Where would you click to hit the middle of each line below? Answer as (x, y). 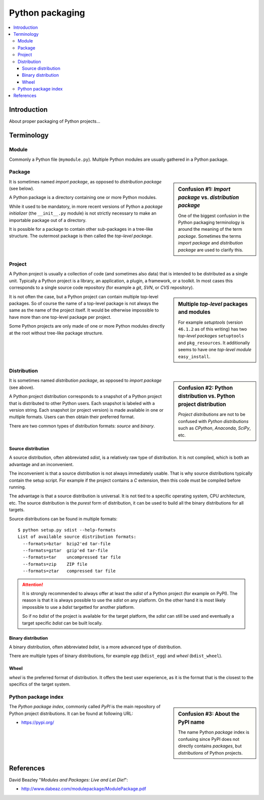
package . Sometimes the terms (210, 236)
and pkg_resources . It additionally (214, 343)
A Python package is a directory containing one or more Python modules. (83, 198)
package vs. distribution (209, 197)
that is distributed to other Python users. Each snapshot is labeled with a (82, 403)
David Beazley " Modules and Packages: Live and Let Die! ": (68, 780)
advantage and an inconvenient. (41, 464)
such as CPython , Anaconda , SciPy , (215, 428)
